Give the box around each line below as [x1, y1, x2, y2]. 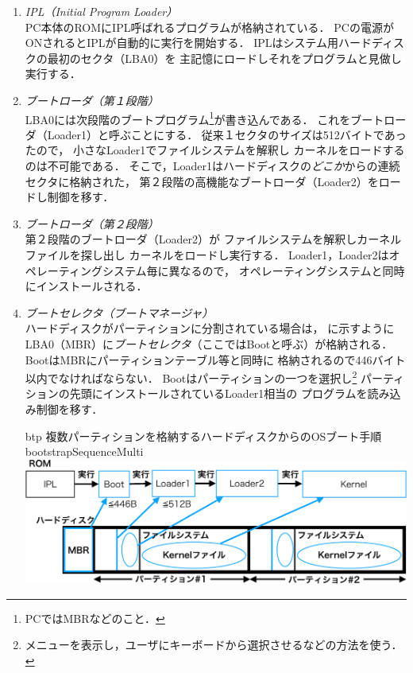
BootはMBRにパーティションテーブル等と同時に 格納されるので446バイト [25, 351, 406, 368]
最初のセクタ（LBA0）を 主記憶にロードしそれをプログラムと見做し [47, 49, 402, 66]
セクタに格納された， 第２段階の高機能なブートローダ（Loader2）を [25, 173, 379, 189]
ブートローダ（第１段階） [25, 91, 159, 108]
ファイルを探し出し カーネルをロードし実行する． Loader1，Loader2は [25, 246, 389, 263]
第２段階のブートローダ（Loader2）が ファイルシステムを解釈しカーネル [25, 231, 402, 247]
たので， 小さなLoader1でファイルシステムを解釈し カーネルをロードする [25, 142, 405, 158]
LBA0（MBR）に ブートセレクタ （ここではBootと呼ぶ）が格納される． [25, 335, 393, 352]
